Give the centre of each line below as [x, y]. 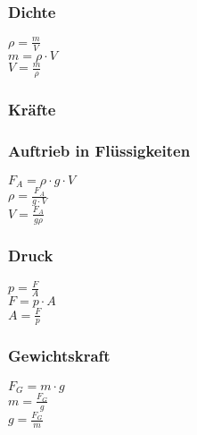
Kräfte [32, 109]
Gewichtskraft [59, 356]
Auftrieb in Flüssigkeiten [99, 150]
